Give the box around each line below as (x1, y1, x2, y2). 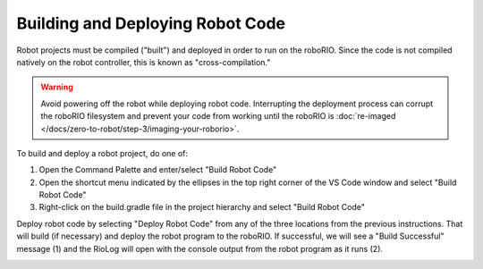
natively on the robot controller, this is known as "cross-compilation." (16, 56, 271, 67)
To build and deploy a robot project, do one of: (16, 147, 188, 158)
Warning (40, 81, 73, 93)
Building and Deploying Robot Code (16, 13, 286, 33)
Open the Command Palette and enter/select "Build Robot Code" (38, 164, 277, 175)
